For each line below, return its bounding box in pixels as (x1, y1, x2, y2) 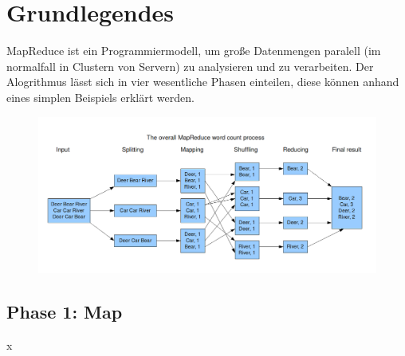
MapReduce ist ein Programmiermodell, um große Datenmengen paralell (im (6, 42, 381, 59)
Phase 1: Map (6, 299, 123, 324)
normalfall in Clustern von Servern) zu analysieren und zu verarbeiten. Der (6, 57, 374, 74)
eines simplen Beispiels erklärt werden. (6, 88, 195, 105)
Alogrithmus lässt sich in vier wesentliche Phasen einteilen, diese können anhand (6, 73, 399, 90)
